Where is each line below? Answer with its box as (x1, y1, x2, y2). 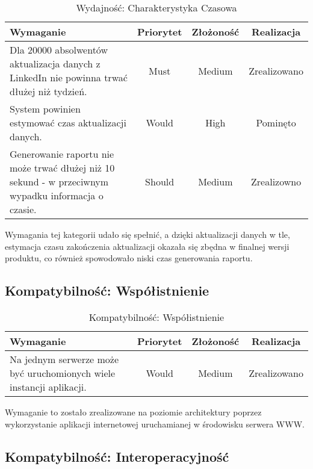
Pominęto (256, 116, 296, 129)
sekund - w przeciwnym (10, 175, 109, 188)
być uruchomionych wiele (10, 365, 116, 380)
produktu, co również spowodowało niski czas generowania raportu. (5, 252, 253, 264)
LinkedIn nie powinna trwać (10, 70, 128, 84)
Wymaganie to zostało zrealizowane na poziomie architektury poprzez (5, 405, 262, 418)
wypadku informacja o (10, 188, 104, 202)
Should (145, 175, 175, 188)
